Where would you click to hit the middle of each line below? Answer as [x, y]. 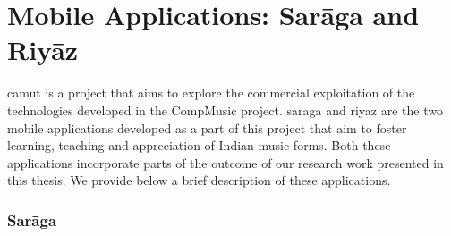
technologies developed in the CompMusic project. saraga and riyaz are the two [225, 110]
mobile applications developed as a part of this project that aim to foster [207, 127]
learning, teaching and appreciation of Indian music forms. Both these [199, 145]
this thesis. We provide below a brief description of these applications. [199, 180]
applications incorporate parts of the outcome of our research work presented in [225, 162]
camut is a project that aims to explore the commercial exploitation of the [211, 93]
